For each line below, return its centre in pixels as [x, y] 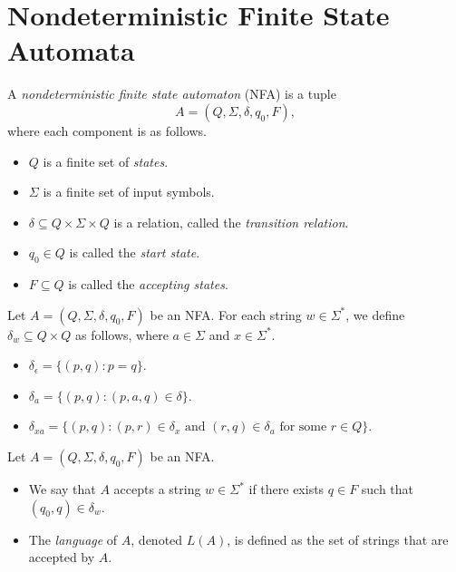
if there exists [286, 489]
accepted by [62, 557]
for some [303, 427]
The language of [73, 539]
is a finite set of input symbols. [129, 192]
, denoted [157, 539]
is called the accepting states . [148, 284]
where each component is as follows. [107, 130]
